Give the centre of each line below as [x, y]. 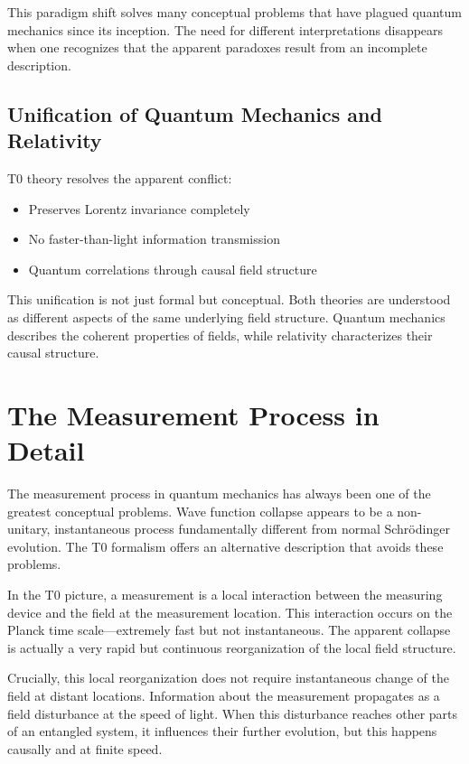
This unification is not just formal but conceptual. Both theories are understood [229, 299]
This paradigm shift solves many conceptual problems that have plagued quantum [234, 12]
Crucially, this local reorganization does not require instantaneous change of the [228, 678]
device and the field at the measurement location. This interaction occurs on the [230, 612]
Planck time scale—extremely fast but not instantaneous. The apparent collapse [229, 630]
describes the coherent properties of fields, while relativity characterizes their [220, 335]
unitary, [29, 529]
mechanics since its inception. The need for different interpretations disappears [225, 29]
